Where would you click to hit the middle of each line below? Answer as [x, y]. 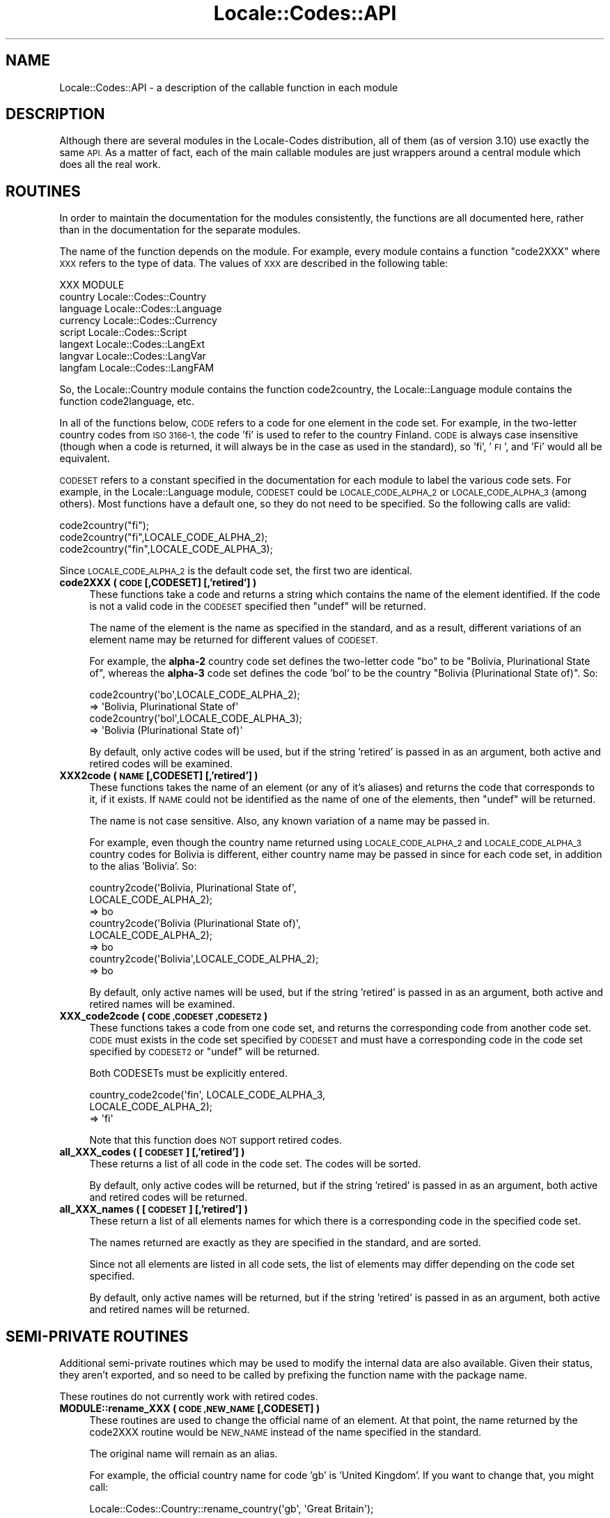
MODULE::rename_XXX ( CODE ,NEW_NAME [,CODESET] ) [190, 1409]
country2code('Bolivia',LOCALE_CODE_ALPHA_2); [204, 959]
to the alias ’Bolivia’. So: [143, 866]
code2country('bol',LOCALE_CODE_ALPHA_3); [196, 719]
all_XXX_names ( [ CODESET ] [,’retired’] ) [154, 1209]
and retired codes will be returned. [169, 1197]
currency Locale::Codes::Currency [138, 321]
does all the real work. [110, 164]
